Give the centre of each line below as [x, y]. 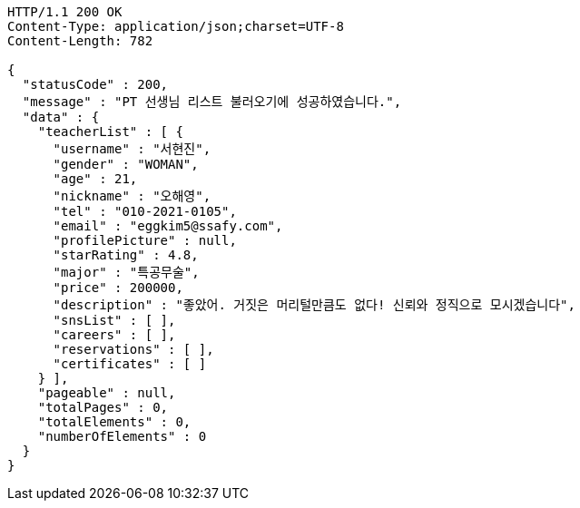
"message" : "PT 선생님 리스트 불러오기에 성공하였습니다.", [212, 102]
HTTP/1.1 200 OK [65, 12]
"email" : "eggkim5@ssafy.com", [168, 226]
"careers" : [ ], [114, 335]
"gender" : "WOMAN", [126, 164]
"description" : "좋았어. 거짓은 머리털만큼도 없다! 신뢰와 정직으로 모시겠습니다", [314, 305]
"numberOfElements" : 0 [122, 436]
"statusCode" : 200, [95, 84]
